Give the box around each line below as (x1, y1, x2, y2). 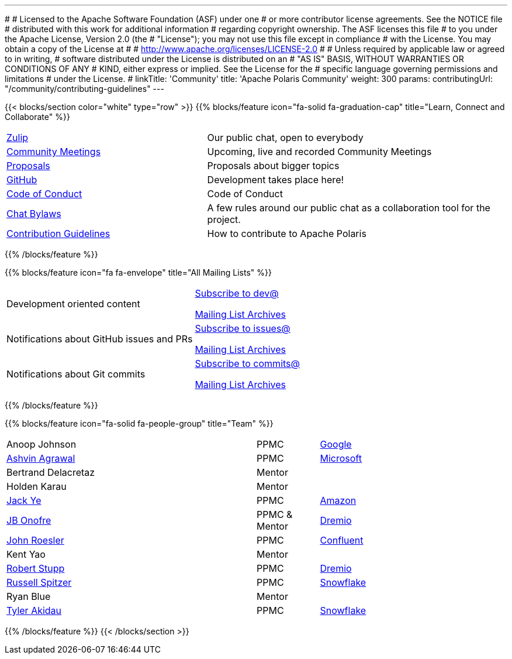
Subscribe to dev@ (195, 287, 279, 299)
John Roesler (6, 534, 64, 546)
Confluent (320, 534, 364, 546)
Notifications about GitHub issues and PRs (6, 333, 193, 345)
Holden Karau (6, 480, 67, 492)
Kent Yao (6, 548, 46, 560)
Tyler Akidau (6, 605, 62, 616)
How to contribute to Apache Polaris (207, 228, 366, 239)
